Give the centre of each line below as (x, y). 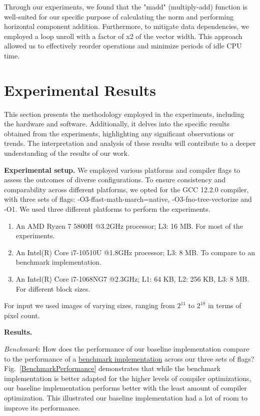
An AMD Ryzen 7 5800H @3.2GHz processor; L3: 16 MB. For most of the (129, 225)
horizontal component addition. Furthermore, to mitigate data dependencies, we (127, 26)
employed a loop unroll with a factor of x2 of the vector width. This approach (123, 36)
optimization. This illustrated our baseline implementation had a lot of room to (126, 397)
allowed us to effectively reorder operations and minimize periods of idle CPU (123, 46)
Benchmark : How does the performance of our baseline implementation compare (127, 348)
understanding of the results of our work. (67, 153)
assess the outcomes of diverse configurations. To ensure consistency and (115, 180)
